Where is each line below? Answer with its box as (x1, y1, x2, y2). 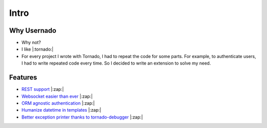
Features (9, 73, 37, 82)
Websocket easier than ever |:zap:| (21, 93, 93, 99)
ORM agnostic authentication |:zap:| (21, 100, 95, 106)
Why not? (21, 40, 42, 46)
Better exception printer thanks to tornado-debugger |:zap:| (21, 114, 143, 120)
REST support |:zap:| (21, 86, 64, 92)
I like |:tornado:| (21, 46, 54, 52)
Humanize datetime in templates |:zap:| (21, 107, 101, 113)
